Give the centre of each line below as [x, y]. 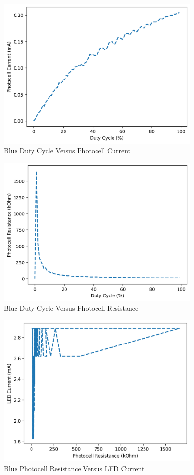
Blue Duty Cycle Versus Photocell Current [67, 150]
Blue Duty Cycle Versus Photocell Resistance [71, 308]
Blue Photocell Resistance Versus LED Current [74, 468]
